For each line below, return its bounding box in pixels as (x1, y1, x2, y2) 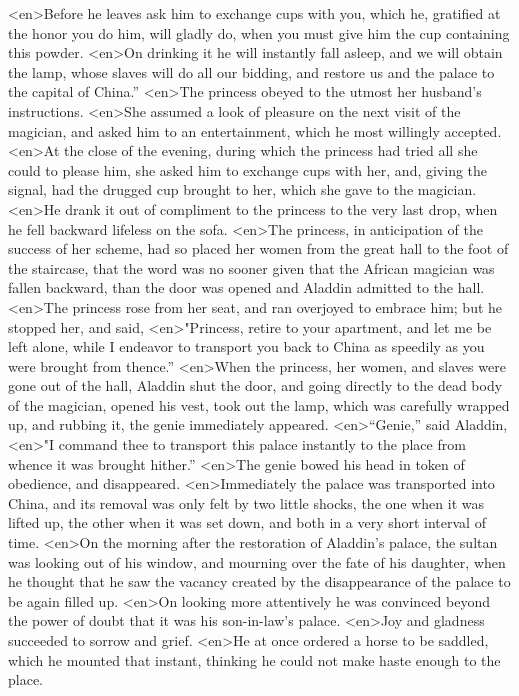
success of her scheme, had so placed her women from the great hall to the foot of (8, 238, 509, 259)
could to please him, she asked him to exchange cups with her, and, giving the (8, 159, 488, 180)
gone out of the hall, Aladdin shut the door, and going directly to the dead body (8, 375, 503, 396)
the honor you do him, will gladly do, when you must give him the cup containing (8, 22, 510, 43)
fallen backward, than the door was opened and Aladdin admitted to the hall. (8, 277, 485, 298)
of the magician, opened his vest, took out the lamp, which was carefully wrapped (8, 394, 510, 415)
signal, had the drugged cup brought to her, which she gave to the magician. (8, 179, 477, 200)
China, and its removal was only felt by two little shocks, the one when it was (8, 492, 484, 513)
